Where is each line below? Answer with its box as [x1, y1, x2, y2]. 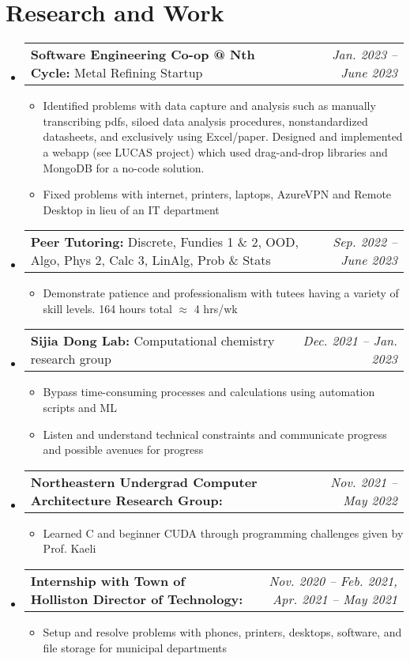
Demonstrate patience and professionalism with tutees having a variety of [43, 285, 399, 301]
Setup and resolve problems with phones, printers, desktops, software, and [43, 624, 402, 640]
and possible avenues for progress [43, 441, 204, 458]
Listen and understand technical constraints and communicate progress [43, 425, 387, 442]
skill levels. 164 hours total [43, 300, 172, 316]
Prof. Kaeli [43, 540, 96, 557]
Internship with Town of [30, 572, 186, 591]
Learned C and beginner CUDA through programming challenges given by [43, 524, 404, 541]
